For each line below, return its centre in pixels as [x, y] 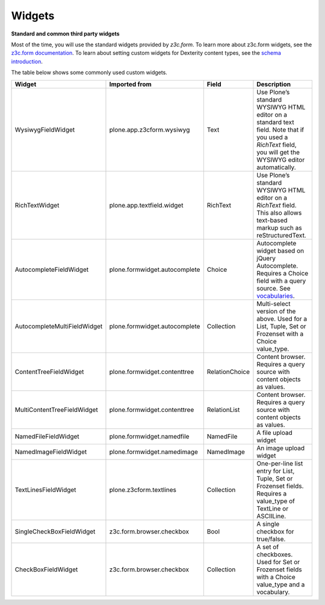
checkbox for [275, 531]
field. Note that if [280, 129]
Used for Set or [278, 562]
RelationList [223, 410]
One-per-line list [280, 463]
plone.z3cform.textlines [143, 490]
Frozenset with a [280, 334]
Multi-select [274, 304]
